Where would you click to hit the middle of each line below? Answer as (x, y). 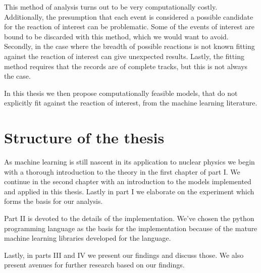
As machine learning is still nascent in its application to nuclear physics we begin (129, 162)
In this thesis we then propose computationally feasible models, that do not (121, 93)
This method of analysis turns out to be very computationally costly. (111, 7)
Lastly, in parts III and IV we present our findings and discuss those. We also (124, 255)
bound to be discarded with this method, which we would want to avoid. (116, 36)
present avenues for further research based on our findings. (94, 265)
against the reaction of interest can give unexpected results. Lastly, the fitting (124, 56)
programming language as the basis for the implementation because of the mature (131, 228)
